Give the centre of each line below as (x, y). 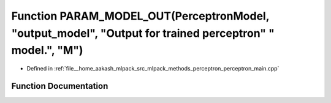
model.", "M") (47, 51)
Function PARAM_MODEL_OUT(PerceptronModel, (140, 16)
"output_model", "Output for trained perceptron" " (143, 33)
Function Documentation (60, 86)
